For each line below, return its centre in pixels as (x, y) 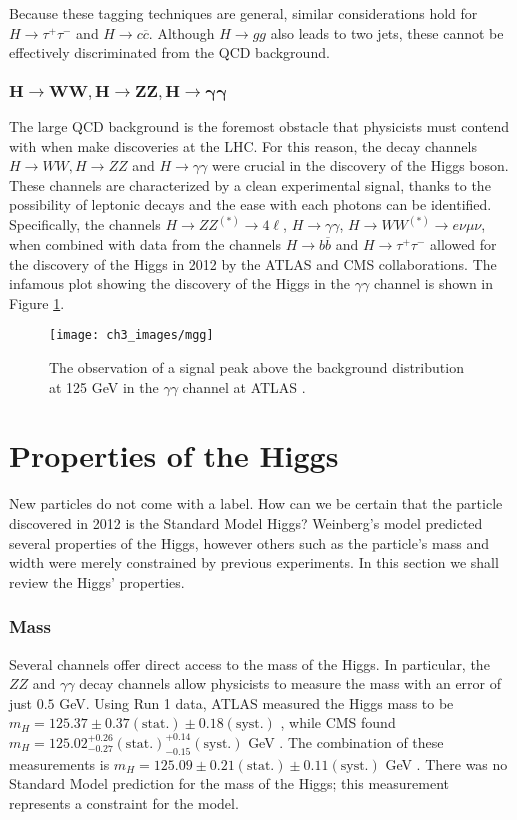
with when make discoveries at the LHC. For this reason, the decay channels (243, 145)
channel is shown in (433, 283)
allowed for (463, 244)
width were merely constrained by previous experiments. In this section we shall (254, 562)
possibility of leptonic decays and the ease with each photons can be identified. (250, 204)
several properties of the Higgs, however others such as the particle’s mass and (249, 542)
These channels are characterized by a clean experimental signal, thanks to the (250, 184)
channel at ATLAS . (244, 386)
